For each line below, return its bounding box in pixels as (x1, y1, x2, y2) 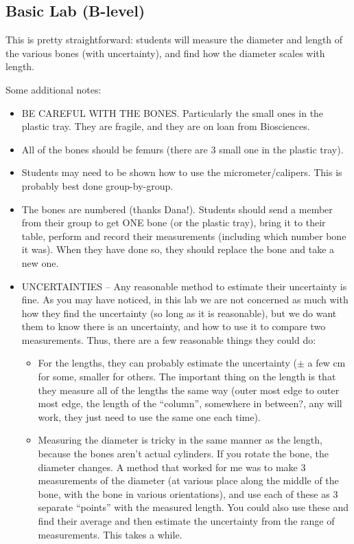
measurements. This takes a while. (38, 527, 182, 541)
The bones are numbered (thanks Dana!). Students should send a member (21, 202, 333, 216)
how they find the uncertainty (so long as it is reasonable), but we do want (21, 305, 337, 320)
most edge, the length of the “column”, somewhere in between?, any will (38, 396, 342, 411)
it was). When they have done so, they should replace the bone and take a (21, 242, 335, 257)
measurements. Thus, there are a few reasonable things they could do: (21, 332, 316, 347)
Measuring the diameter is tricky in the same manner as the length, (38, 433, 322, 447)
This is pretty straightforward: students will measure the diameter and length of (5, 32, 343, 47)
